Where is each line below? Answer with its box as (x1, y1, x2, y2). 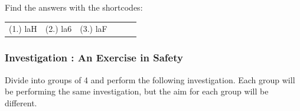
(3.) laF (80, 22, 107, 35)
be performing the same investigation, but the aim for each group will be (5, 85, 269, 97)
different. (5, 96, 37, 109)
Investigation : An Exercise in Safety (5, 50, 183, 65)
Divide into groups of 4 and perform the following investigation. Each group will (5, 73, 295, 86)
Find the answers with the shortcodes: (5, 1, 143, 13)
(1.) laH (9, 22, 37, 35)
